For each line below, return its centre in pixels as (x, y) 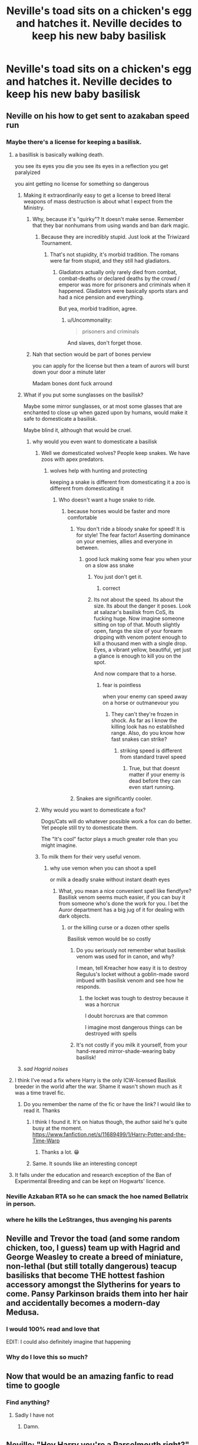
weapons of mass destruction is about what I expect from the (98, 201)
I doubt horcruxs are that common (126, 1015)
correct (111, 588)
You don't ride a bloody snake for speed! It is (131, 529)
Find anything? (28, 1402)
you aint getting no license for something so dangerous (82, 183)
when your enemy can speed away (145, 696)
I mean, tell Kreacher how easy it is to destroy (132, 968)
